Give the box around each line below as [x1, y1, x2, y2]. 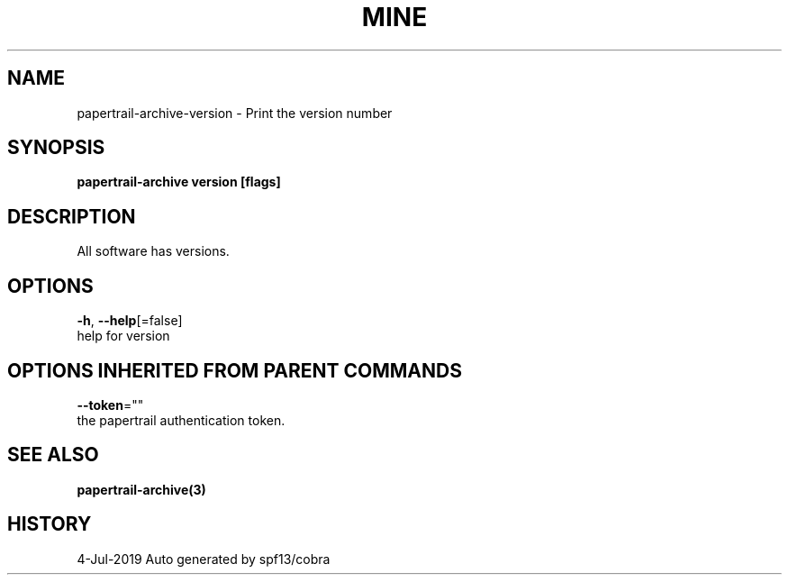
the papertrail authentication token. [77, 412, 286, 428]
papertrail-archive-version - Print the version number [77, 105, 393, 121]
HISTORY [7, 513, 92, 536]
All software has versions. [77, 243, 230, 259]
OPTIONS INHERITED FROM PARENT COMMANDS [7, 359, 462, 382]
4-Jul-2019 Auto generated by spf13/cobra [77, 550, 331, 567]
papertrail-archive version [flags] [77, 174, 281, 190]
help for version [77, 328, 170, 344]
